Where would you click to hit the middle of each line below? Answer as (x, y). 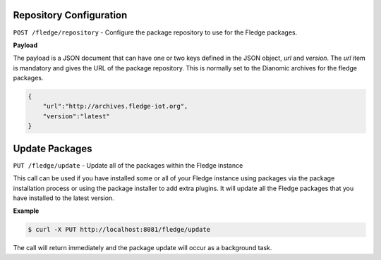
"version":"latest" (77, 116)
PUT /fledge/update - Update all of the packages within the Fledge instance (128, 165)
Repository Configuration (70, 15)
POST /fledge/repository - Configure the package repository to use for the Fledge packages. (155, 32)
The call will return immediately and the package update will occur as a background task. (143, 248)
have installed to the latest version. (64, 198)
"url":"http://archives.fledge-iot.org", (115, 106)
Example (26, 211)
